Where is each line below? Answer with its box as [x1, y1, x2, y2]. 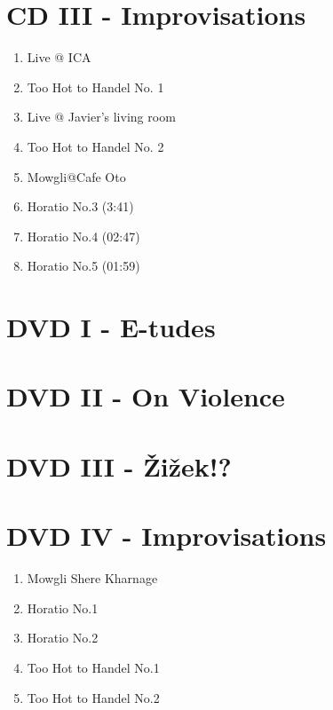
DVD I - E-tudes [6, 309, 216, 345]
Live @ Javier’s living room [27, 107, 176, 126]
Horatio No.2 [27, 628, 99, 647]
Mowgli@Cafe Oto [27, 167, 126, 185]
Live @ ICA [27, 48, 91, 67]
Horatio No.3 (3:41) [27, 197, 134, 216]
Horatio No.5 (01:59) [27, 256, 140, 275]
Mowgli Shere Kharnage [27, 569, 158, 588]
